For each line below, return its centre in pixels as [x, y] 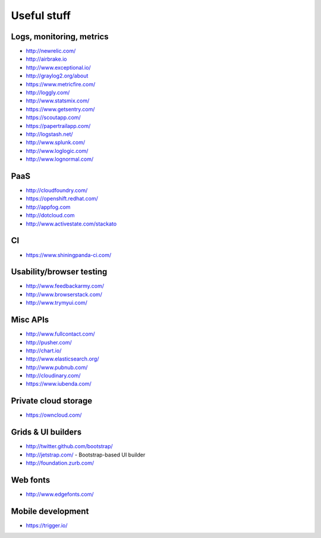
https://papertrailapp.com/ [58, 126]
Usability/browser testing [59, 272]
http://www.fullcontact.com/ [60, 334]
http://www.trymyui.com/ [56, 303]
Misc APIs [30, 320]
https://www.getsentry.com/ [60, 109]
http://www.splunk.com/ [56, 142]
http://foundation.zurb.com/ [60, 463]
